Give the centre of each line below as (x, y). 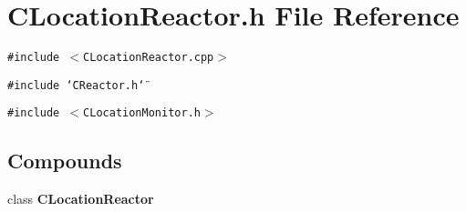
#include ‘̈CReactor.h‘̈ (76, 85)
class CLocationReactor (81, 199)
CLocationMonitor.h (142, 113)
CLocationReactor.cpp (149, 58)
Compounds (65, 161)
